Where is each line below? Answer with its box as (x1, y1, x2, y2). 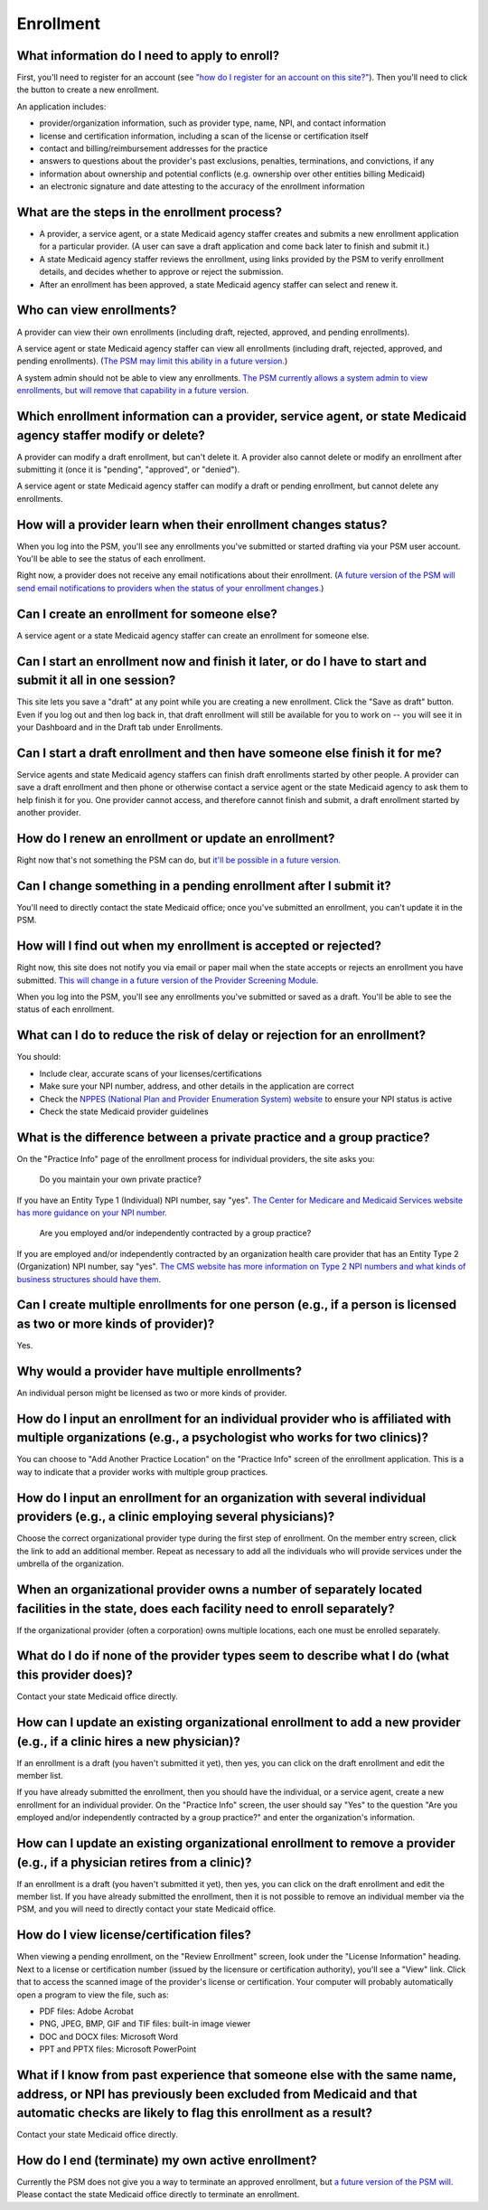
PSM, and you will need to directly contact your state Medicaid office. (16, 1903, 276, 1914)
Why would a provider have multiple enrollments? (16, 1364, 303, 1379)
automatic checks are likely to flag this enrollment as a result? (16, 2105, 373, 2120)
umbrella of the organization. (16, 1558, 125, 1569)
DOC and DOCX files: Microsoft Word (39, 2031, 179, 2042)
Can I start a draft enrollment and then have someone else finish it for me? (16, 745, 442, 760)
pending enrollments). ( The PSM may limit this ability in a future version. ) (16, 355, 288, 366)
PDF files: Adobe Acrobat (39, 2006, 135, 2016)
